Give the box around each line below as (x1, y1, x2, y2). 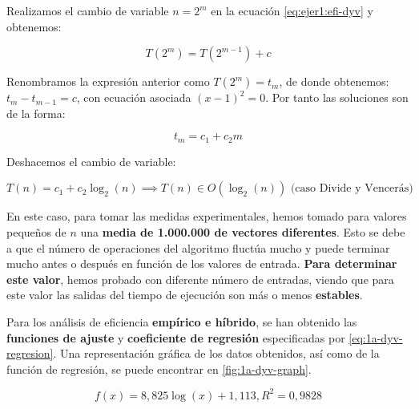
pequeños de (6, 224, 66, 241)
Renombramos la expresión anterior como (6, 73, 210, 90)
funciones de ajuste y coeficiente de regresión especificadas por (6, 329, 345, 346)
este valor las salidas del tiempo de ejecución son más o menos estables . (6, 286, 363, 303)
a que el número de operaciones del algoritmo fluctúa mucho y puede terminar (6, 239, 390, 256)
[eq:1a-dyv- (348, 329, 403, 346)
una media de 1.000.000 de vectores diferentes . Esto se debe (80, 224, 405, 241)
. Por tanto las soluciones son (265, 89, 409, 106)
